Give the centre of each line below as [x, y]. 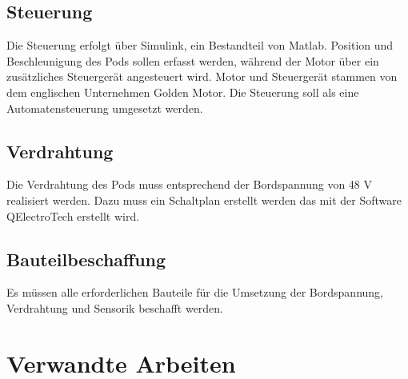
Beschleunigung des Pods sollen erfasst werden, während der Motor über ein [193, 60]
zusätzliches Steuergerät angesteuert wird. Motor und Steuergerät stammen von [202, 76]
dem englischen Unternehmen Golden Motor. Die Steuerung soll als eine [183, 92]
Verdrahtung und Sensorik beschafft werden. [115, 307]
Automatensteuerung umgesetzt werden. [105, 108]
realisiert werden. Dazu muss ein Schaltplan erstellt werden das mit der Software [204, 199]
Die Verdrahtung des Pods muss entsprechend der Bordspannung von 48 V [190, 184]
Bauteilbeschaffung [86, 259]
